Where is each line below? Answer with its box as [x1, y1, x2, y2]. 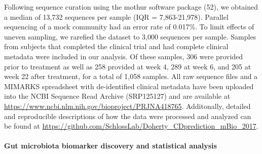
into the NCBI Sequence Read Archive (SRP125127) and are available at [4, 91, 231, 101]
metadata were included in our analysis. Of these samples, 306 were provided [4, 51, 243, 61]
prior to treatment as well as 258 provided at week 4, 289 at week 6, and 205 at [4, 61, 251, 71]
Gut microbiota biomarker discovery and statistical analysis [4, 140, 217, 151]
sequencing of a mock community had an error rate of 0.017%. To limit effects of [4, 21, 254, 32]
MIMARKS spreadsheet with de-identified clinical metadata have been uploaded [4, 81, 254, 91]
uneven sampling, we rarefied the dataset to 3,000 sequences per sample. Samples [4, 31, 256, 42]
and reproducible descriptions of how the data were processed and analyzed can [4, 110, 251, 121]
